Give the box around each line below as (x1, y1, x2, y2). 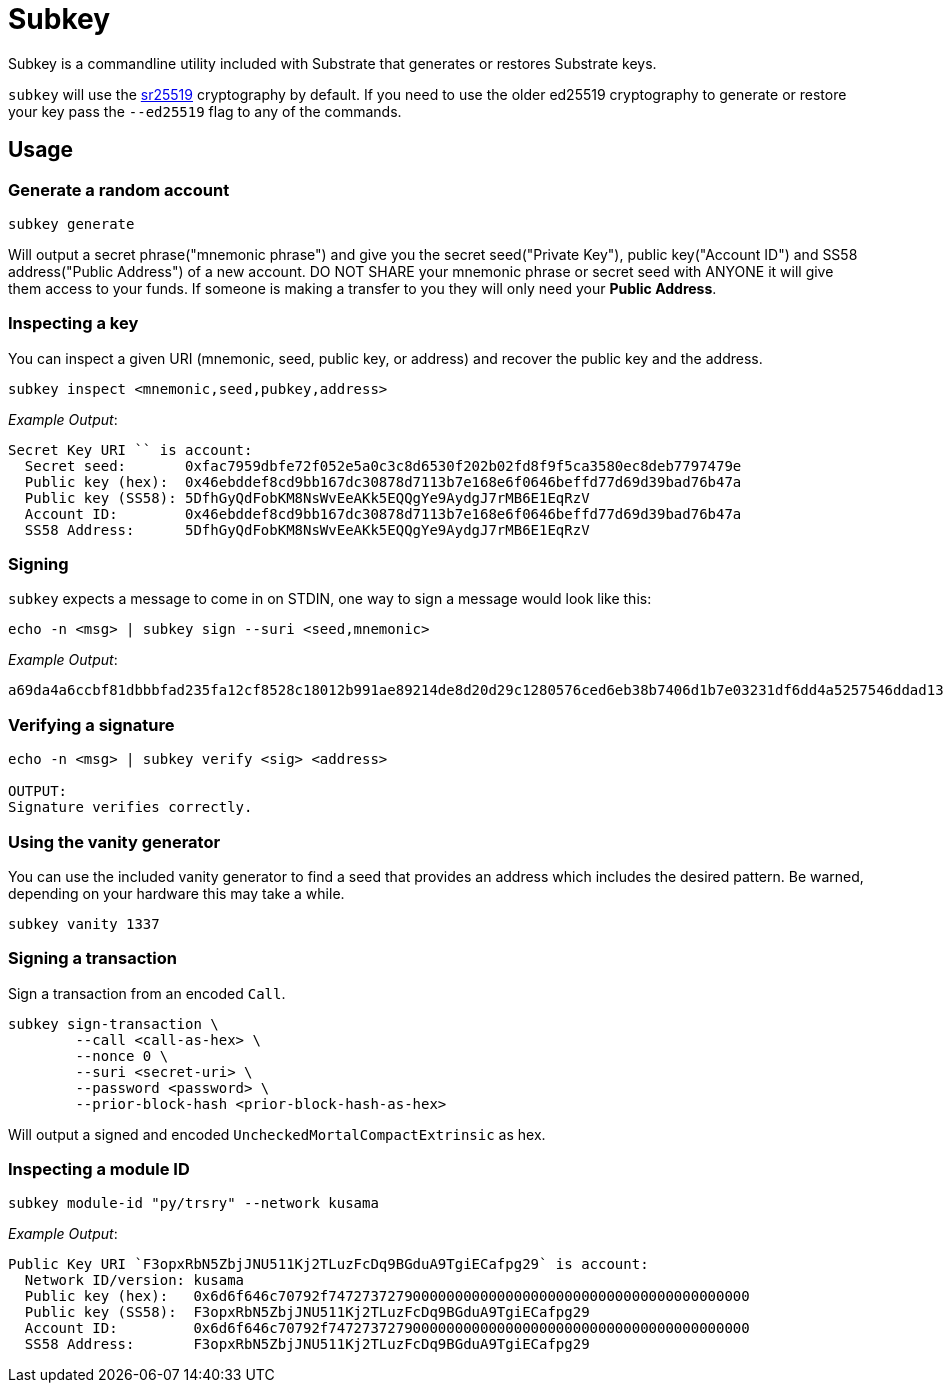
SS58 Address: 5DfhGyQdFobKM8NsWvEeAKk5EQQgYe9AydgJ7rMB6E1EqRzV (24, 521, 590, 538)
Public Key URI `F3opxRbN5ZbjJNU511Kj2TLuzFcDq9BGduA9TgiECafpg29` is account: (8, 1256, 649, 1273)
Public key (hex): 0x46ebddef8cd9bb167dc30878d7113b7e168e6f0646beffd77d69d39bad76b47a (24, 473, 742, 490)
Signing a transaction (8, 948, 177, 969)
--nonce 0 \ (75, 1047, 169, 1064)
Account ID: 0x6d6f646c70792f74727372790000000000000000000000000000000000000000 (24, 1320, 750, 1337)
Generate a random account (8, 179, 230, 200)
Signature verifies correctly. (8, 799, 253, 816)
